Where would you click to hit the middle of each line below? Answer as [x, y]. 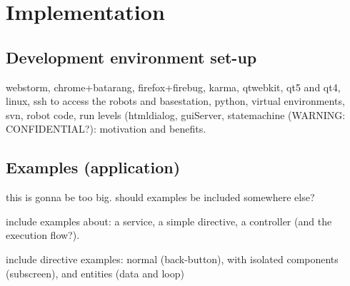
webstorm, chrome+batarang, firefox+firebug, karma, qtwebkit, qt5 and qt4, [173, 87]
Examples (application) [93, 167]
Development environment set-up [131, 57]
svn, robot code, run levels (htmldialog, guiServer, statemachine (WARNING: [176, 114]
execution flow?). [43, 235]
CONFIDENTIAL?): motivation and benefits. [106, 129]
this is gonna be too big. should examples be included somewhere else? [160, 197]
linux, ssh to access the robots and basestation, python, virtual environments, [175, 101]
